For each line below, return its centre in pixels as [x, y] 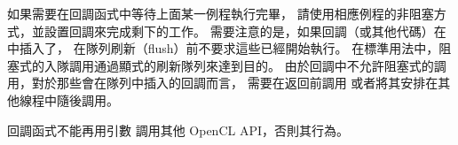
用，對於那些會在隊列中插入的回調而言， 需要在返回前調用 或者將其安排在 [223, 83]
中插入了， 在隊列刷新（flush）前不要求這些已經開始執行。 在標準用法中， [223, 48]
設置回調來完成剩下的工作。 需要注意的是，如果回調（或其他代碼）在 [245, 31]
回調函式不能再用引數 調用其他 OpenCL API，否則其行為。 [178, 130]
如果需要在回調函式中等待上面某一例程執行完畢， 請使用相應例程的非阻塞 [221, 13]
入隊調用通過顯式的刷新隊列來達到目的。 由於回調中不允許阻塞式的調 [245, 65]
